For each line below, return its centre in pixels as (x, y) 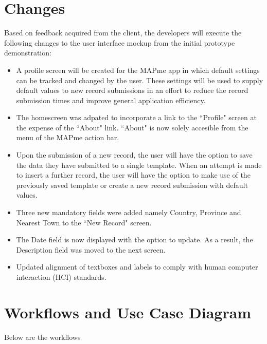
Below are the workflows (42, 337)
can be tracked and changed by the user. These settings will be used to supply (140, 80)
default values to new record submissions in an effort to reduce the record (132, 90)
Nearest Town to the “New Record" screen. (84, 222)
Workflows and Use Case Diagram (128, 312)
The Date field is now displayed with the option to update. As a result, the (135, 240)
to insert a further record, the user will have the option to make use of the (133, 175)
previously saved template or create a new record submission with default (132, 185)
